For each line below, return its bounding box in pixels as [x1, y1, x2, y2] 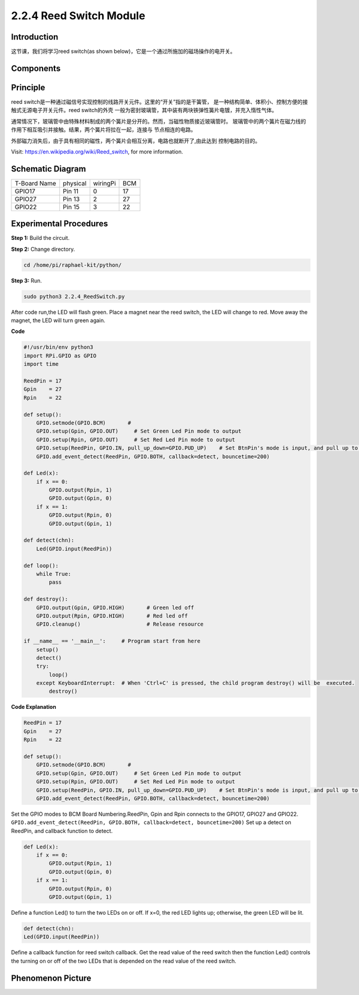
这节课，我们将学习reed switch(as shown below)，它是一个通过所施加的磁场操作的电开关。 [11, 48, 236, 55]
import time [23, 360, 59, 368]
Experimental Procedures [11, 219, 108, 229]
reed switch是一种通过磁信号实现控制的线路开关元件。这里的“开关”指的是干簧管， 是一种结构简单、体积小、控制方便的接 [11, 98, 308, 105]
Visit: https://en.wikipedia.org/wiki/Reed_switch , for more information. [11, 148, 184, 155]
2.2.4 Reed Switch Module [11, 9, 146, 22]
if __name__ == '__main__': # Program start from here [23, 638, 200, 645]
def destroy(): [23, 596, 68, 603]
